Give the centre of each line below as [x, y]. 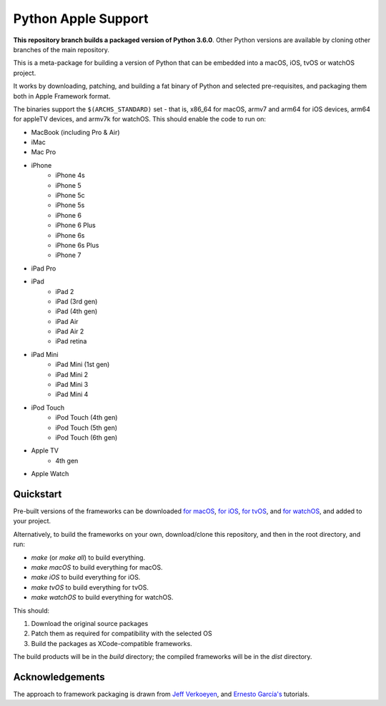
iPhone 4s [70, 176]
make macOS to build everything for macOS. [97, 568]
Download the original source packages [90, 623]
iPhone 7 [68, 255]
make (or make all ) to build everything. [88, 558]
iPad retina [71, 341]
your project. [32, 521]
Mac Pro [44, 152]
